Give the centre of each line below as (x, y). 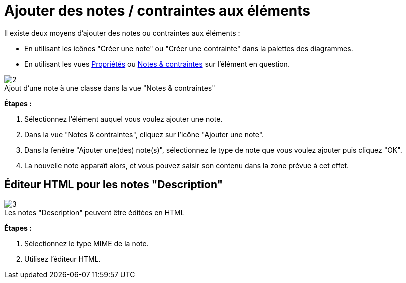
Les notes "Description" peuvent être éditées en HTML (94, 212)
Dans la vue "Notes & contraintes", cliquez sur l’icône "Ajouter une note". (144, 134)
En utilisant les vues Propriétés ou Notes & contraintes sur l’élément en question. (157, 64)
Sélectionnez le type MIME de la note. (86, 243)
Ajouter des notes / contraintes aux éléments (157, 11)
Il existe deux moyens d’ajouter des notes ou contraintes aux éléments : (122, 33)
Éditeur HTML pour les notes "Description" (114, 185)
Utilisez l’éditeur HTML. (62, 259)
